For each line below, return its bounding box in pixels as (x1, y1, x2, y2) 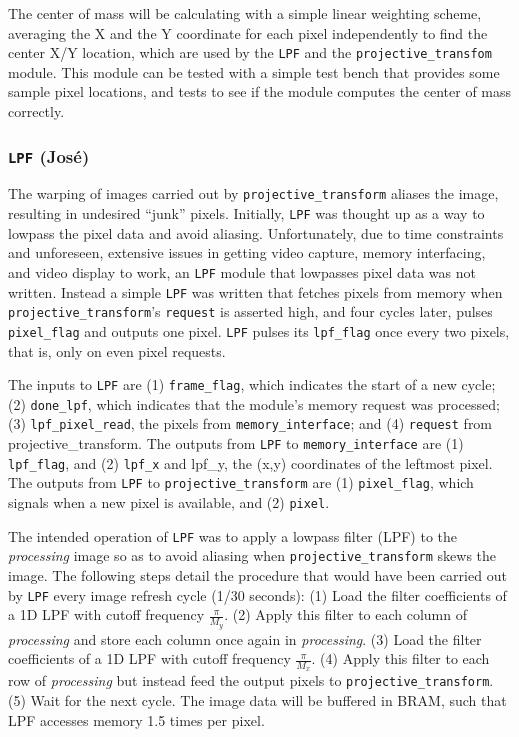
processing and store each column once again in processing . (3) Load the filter (8, 628, 482, 649)
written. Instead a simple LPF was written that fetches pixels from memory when (8, 281, 503, 302)
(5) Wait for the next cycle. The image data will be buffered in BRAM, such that (8, 690, 507, 710)
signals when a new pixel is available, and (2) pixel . (8, 492, 330, 513)
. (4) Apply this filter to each (311, 648, 490, 669)
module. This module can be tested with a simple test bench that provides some (8, 61, 500, 82)
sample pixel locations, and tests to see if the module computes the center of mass (8, 81, 512, 102)
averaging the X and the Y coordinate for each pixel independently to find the (8, 22, 488, 43)
